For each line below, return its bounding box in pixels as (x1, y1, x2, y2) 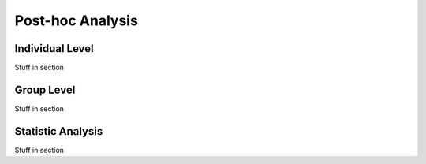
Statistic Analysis (14, 125, 103, 138)
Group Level (14, 83, 76, 96)
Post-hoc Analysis (14, 12, 138, 29)
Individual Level (14, 42, 94, 55)
